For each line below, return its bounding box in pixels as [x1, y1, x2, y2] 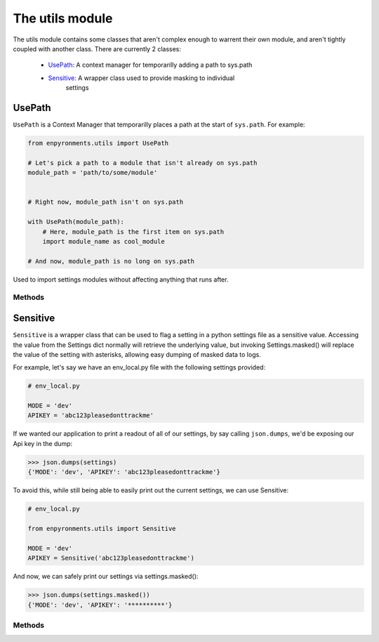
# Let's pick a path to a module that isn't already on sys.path [27, 159, 258, 166]
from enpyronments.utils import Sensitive [27, 524, 176, 532]
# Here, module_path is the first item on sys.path [42, 228, 225, 235]
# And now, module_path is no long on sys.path [27, 257, 194, 265]
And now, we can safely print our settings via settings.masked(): [13, 572, 199, 581]
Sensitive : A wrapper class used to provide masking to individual [48, 74, 235, 82]
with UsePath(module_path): [27, 218, 124, 226]
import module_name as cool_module [42, 237, 165, 245]
